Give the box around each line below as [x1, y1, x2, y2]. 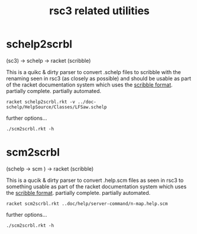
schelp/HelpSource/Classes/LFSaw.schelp [6, 104, 108, 110]
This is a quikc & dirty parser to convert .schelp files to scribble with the [6, 68, 182, 75]
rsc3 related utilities [49, 4, 150, 18]
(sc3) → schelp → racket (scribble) [6, 57, 91, 64]
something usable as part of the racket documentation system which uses [6, 182, 187, 190]
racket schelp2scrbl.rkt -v [6, 99, 76, 105]
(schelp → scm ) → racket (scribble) [6, 165, 94, 172]
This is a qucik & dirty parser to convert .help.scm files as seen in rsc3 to [6, 177, 184, 184]
